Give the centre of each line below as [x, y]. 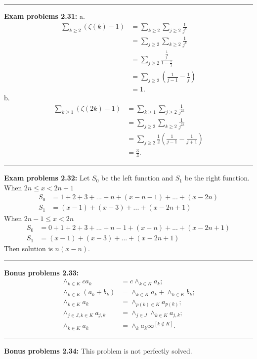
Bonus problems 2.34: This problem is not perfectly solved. [98, 351]
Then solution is [28, 248]
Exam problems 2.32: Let [47, 178]
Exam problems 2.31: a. [44, 16]
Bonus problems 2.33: [42, 272]
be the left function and [137, 178]
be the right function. [217, 178]
